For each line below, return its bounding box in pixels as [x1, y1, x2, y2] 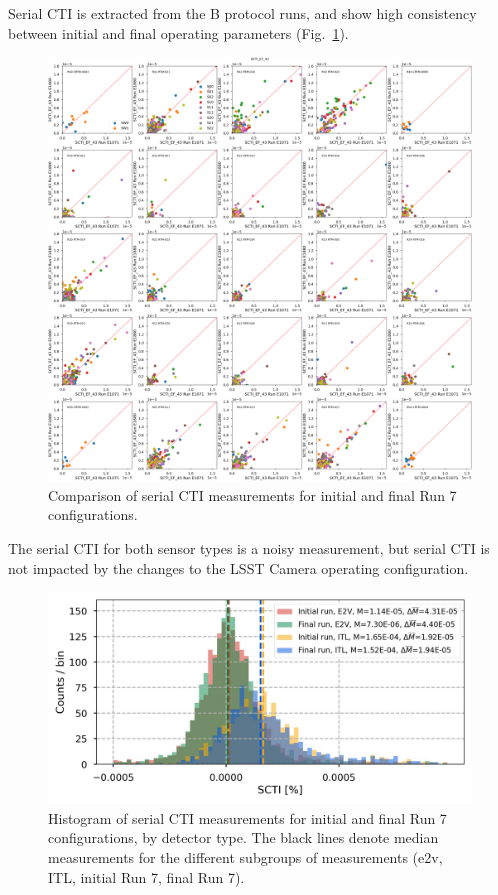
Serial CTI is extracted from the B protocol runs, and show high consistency [8, 3, 477, 23]
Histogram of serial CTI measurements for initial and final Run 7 [48, 807, 447, 828]
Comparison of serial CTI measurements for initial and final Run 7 [48, 484, 457, 505]
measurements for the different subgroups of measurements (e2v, [48, 846, 443, 867]
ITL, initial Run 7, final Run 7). [48, 866, 245, 887]
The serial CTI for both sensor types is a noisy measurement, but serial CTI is [8, 537, 490, 558]
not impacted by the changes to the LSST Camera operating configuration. [8, 557, 469, 578]
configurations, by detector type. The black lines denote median [48, 827, 439, 848]
